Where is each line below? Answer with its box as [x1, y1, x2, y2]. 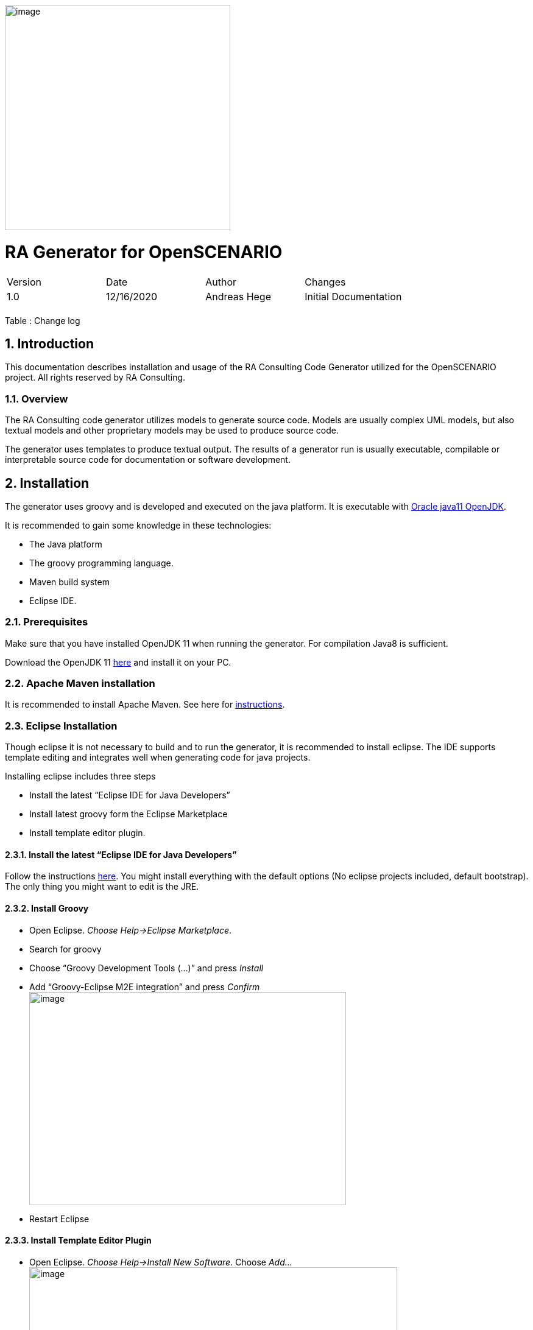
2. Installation [5, 475, 90, 491]
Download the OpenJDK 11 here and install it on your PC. [5, 656, 231, 667]
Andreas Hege [205, 290, 272, 303]
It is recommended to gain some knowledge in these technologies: [5, 519, 272, 530]
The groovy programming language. [29, 557, 174, 568]
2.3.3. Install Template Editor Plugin [5, 1235, 152, 1246]
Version [7, 275, 41, 288]
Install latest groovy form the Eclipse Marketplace [29, 809, 228, 820]
